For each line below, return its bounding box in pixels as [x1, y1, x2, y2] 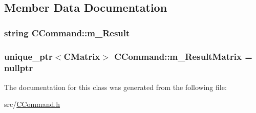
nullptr [4, 61, 33, 74]
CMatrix [63, 50, 100, 62]
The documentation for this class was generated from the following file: [4, 81, 227, 92]
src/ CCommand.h [4, 99, 60, 109]
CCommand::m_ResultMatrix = [114, 50, 252, 62]
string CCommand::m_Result [4, 26, 130, 39]
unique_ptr [4, 50, 53, 62]
